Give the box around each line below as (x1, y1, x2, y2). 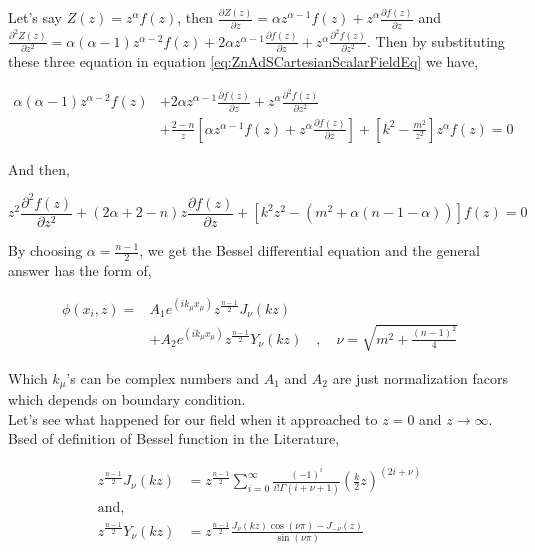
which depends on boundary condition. (8, 388, 246, 409)
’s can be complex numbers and (66, 367, 260, 388)
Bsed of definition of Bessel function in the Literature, (8, 428, 340, 449)
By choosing (8, 240, 83, 260)
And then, (8, 158, 70, 179)
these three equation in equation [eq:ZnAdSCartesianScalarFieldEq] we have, (8, 50, 479, 71)
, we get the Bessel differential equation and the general (139, 240, 480, 260)
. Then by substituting (367, 30, 505, 51)
